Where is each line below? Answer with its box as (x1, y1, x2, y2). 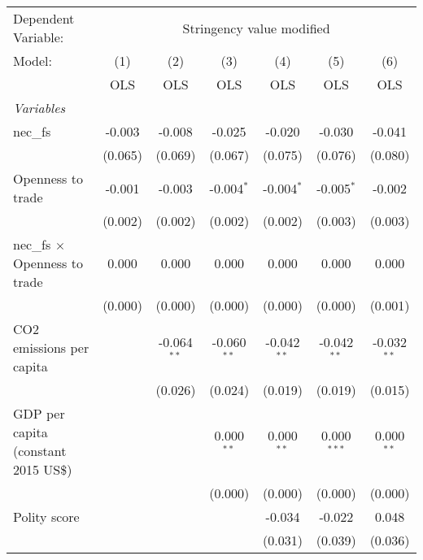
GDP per (13, 404, 65, 423)
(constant (13, 441, 67, 460)
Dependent (13, 9, 75, 28)
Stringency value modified (182, 18, 330, 37)
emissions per (13, 338, 89, 357)
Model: (13, 51, 53, 70)
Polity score (13, 507, 80, 526)
